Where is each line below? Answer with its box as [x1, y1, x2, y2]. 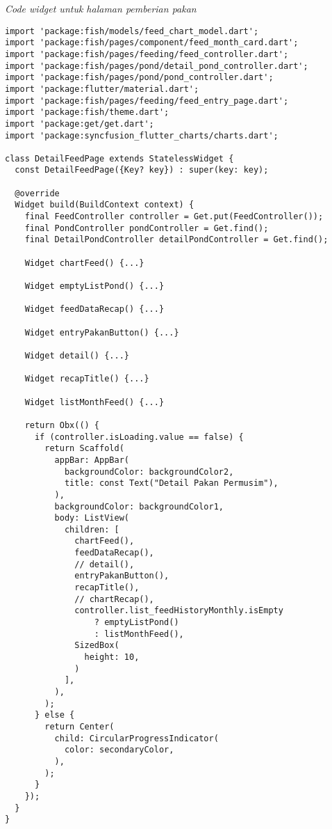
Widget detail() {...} [24, 350, 129, 361]
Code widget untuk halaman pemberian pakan [5, 1, 197, 15]
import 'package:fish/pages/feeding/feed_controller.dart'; [5, 49, 289, 59]
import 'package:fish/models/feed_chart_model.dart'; [5, 26, 259, 36]
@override [15, 188, 60, 198]
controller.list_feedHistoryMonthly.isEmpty [74, 606, 283, 616]
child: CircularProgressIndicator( [54, 733, 219, 743]
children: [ [64, 524, 119, 535]
